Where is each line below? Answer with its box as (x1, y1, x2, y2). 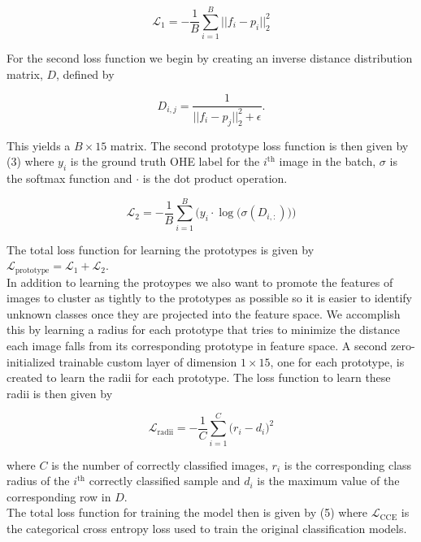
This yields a (7, 137, 71, 154)
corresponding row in (7, 488, 111, 505)
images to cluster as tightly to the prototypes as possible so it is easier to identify (7, 289, 413, 306)
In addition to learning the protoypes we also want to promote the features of (7, 273, 393, 290)
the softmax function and (7, 169, 132, 186)
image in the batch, (279, 153, 376, 170)
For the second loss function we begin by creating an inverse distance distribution (7, 50, 413, 67)
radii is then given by (7, 384, 113, 401)
